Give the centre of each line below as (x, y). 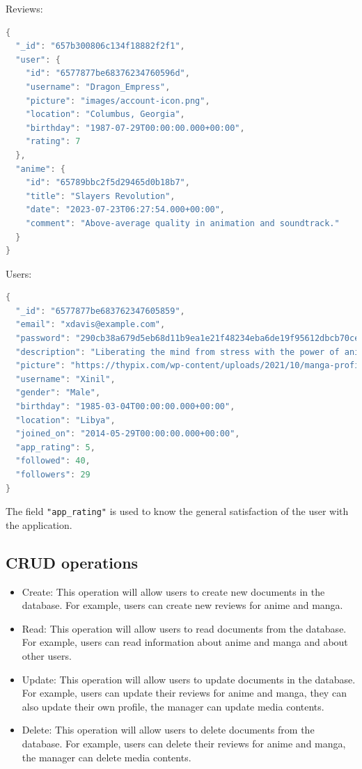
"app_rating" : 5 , (55, 447)
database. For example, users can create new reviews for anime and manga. (182, 605)
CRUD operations (72, 562)
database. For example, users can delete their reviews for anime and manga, (184, 743)
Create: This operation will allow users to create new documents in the (173, 591)
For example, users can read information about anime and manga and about (185, 642)
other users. (47, 656)
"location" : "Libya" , (65, 420)
